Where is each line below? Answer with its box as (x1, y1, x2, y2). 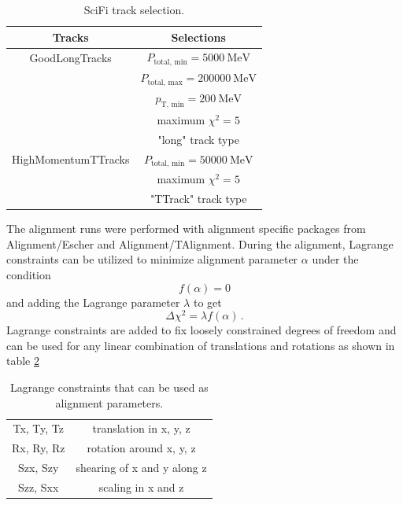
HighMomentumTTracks (12, 151, 130, 167)
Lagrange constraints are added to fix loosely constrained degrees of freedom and (6, 322, 397, 338)
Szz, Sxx (18, 479, 59, 496)
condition (6, 267, 51, 282)
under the (312, 251, 359, 267)
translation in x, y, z (92, 420, 190, 437)
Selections (171, 28, 226, 45)
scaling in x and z (98, 479, 184, 496)
